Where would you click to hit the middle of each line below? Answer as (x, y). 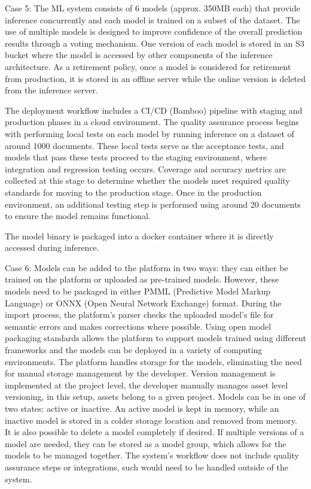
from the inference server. (51, 90)
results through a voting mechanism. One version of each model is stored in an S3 (155, 43)
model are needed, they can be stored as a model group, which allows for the (146, 443)
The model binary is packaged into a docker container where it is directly (139, 236)
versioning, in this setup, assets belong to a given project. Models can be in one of (155, 397)
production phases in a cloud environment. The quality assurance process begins (152, 122)
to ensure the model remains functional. (78, 216)
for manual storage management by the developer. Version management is (140, 373)
